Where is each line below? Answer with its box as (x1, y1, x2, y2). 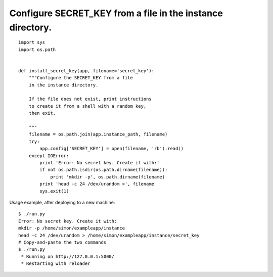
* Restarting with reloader (21, 261, 90, 266)
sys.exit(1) (39, 188, 69, 194)
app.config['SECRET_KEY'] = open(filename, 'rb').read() (39, 146, 184, 152)
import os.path (18, 47, 56, 53)
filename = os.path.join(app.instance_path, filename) (28, 131, 168, 137)
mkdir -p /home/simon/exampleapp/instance (18, 225, 125, 231)
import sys (18, 39, 45, 45)
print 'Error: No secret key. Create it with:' (39, 160, 160, 165)
